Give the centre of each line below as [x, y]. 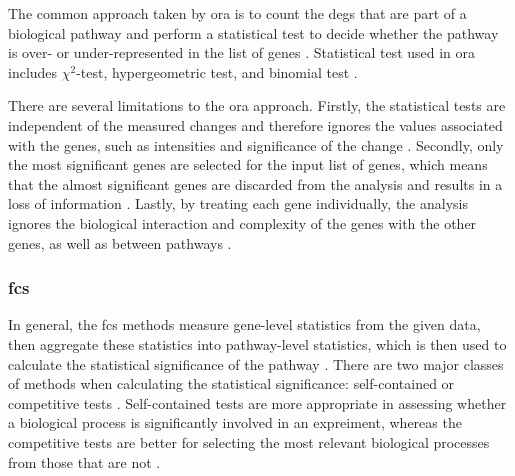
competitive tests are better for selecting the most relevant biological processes [249, 441]
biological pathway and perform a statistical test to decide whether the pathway [253, 32]
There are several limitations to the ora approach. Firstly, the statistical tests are [257, 105]
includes [33, 71]
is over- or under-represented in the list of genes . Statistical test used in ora [242, 52]
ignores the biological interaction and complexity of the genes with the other [242, 222]
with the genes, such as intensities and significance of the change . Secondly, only [256, 144]
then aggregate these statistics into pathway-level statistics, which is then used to [257, 343]
